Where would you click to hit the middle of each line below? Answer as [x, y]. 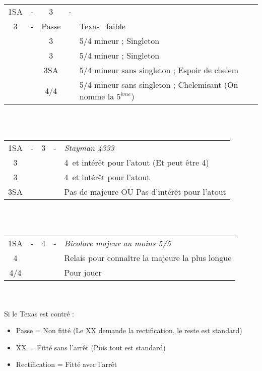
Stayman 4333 [89, 148]
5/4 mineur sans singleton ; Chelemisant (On [159, 85]
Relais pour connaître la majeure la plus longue [148, 258]
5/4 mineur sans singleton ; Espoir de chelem [159, 70]
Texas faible [102, 26]
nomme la [97, 96]
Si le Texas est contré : [39, 313]
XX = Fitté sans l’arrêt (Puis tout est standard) [91, 347]
